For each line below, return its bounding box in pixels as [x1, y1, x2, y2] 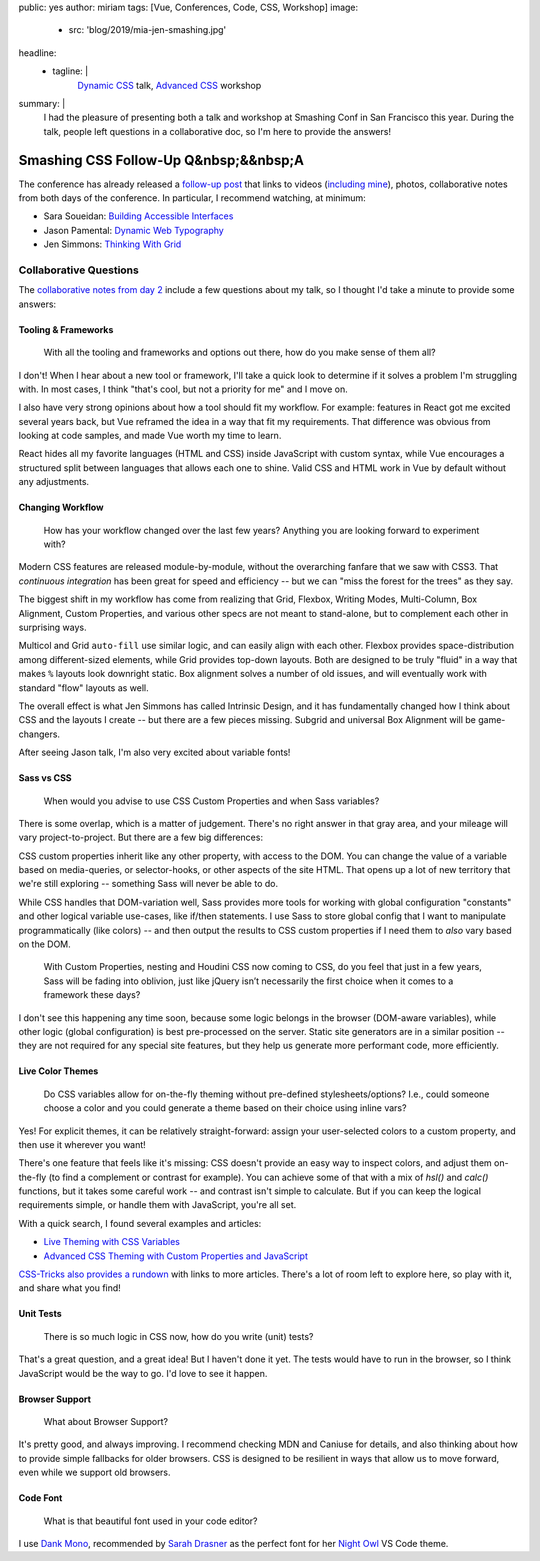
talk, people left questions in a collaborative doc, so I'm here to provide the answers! [43, 125, 392, 137]
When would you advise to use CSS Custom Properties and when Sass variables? [43, 795, 380, 807]
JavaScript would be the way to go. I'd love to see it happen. [18, 1367, 268, 1379]
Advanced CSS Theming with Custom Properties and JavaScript [43, 1250, 309, 1262]
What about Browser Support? [43, 1416, 169, 1427]
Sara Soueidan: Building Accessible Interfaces [43, 210, 234, 222]
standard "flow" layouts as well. [18, 681, 149, 694]
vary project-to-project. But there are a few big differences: [18, 831, 264, 844]
